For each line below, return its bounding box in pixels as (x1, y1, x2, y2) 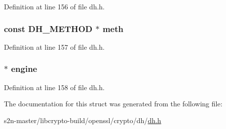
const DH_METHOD (4, 22, 93, 34)
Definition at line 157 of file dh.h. (4, 41, 105, 52)
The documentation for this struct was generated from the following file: (4, 98, 223, 109)
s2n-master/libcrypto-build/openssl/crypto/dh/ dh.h (4, 115, 161, 125)
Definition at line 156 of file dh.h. (4, 1, 105, 11)
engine (11, 63, 38, 75)
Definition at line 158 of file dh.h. (4, 82, 105, 92)
